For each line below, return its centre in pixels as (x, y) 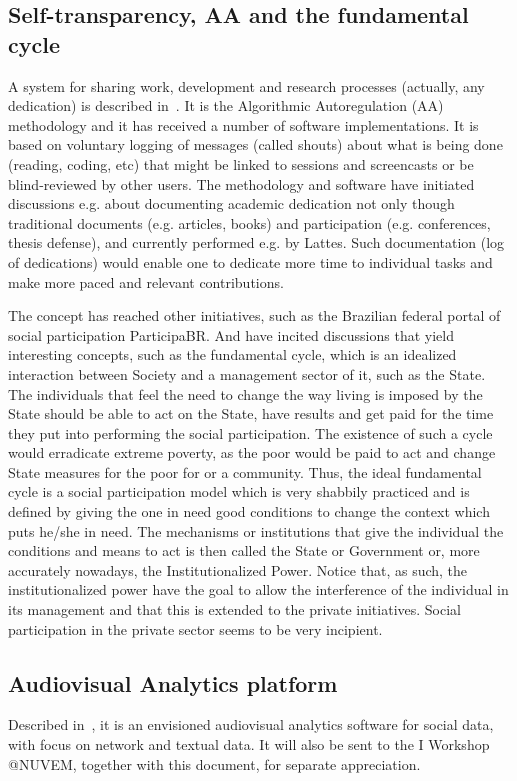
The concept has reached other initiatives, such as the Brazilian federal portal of (254, 315)
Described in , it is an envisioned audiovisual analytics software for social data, (251, 724)
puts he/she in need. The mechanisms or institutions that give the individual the (256, 530)
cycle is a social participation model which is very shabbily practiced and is (239, 491)
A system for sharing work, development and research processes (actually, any (246, 85)
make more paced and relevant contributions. (146, 281)
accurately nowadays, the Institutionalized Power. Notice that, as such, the (238, 569)
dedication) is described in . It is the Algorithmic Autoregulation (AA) (226, 105)
